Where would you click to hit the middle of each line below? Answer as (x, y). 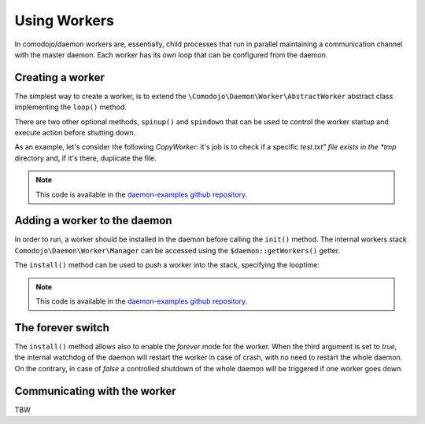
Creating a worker (60, 77)
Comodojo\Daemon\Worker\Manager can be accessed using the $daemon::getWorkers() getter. (177, 250)
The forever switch (62, 328)
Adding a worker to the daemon (93, 221)
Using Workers (64, 20)
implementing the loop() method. (71, 107)
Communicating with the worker (95, 391)
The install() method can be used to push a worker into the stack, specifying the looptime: (167, 265)
